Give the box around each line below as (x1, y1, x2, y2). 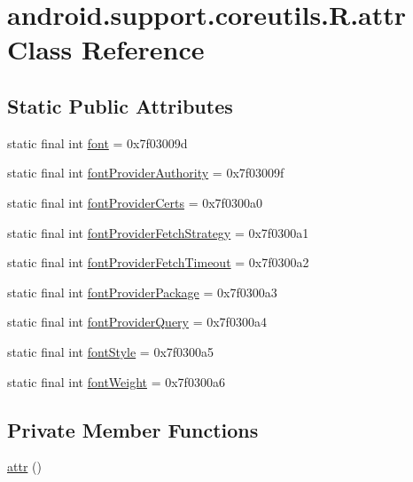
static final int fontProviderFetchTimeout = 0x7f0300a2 (7, 253, 309, 272)
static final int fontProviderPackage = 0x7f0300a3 (7, 282, 277, 301)
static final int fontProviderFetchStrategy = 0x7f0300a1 (7, 223, 309, 241)
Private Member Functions (7, 415, 259, 443)
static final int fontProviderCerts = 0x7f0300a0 (7, 193, 262, 211)
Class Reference (7, 31, 205, 67)
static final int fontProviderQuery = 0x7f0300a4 (7, 312, 267, 331)
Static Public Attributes (7, 91, 233, 119)
